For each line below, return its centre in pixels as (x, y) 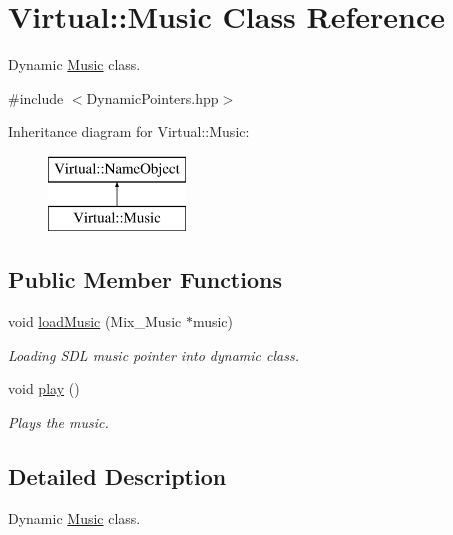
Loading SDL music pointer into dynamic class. (153, 354)
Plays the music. (58, 422)
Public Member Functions (145, 279)
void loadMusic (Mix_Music (95, 321)
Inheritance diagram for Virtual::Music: (129, 131)
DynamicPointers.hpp (152, 97)
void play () (44, 388)
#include (36, 97)
